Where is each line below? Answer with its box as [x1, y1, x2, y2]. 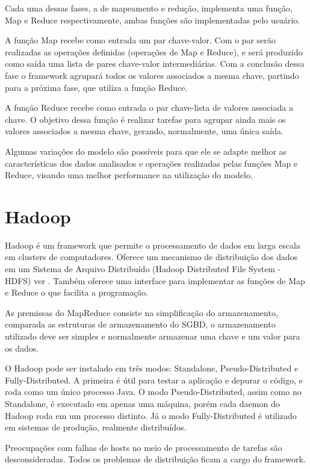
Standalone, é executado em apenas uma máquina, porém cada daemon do [5, 397, 280, 409]
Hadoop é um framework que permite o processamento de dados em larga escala [5, 238, 300, 251]
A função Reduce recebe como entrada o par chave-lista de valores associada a [5, 101, 293, 114]
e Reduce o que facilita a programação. [5, 286, 149, 299]
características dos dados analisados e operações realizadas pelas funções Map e [5, 157, 298, 169]
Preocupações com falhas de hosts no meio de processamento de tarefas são [5, 441, 282, 453]
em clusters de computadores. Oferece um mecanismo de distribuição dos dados [5, 250, 298, 263]
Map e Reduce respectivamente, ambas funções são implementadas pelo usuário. [5, 13, 300, 26]
